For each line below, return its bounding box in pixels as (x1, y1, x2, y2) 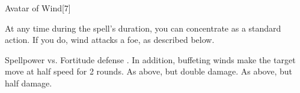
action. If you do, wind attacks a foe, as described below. (5, 33, 215, 46)
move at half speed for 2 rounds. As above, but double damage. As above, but (5, 65, 292, 77)
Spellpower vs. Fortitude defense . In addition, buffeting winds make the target (5, 53, 296, 66)
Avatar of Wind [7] (5, 2, 71, 14)
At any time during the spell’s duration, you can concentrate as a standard (5, 21, 281, 34)
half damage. (5, 76, 52, 89)
